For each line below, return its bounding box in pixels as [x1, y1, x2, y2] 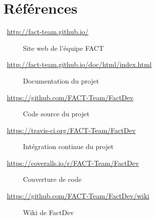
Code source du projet [23, 109, 89, 119]
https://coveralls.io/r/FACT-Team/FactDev [7, 157, 139, 168]
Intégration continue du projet [23, 141, 114, 152]
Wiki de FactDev [23, 207, 74, 217]
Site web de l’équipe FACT [23, 43, 104, 53]
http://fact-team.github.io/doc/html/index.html [7, 59, 152, 69]
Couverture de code [23, 174, 82, 184]
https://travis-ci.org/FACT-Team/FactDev [7, 125, 136, 135]
